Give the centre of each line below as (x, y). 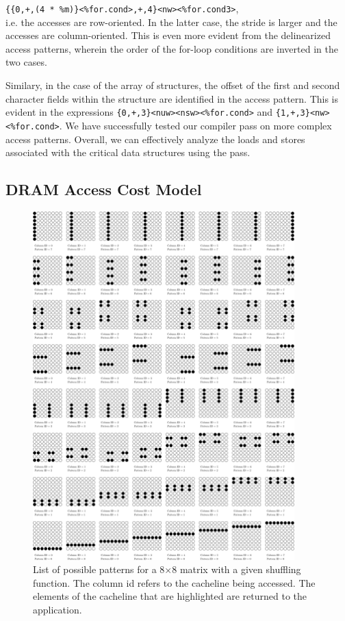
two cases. (26, 62)
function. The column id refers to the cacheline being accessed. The (174, 582)
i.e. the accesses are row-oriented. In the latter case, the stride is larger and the (171, 22)
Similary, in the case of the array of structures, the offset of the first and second (173, 85)
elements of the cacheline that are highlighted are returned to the (170, 596)
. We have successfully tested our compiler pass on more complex (195, 125)
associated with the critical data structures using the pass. (128, 152)
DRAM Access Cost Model (104, 189)
